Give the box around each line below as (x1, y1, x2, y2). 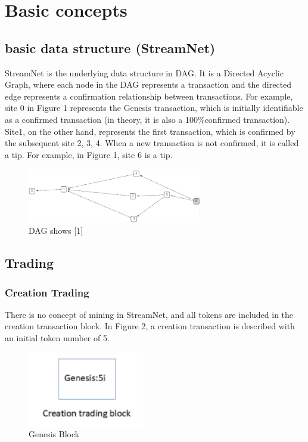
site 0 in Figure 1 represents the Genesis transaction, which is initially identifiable (5, 101, 303, 114)
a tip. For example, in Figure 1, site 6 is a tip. (5, 148, 173, 160)
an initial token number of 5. (5, 332, 110, 344)
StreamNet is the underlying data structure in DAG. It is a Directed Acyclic (5, 66, 284, 79)
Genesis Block (29, 428, 80, 440)
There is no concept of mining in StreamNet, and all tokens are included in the (5, 308, 294, 320)
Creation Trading (5, 285, 89, 299)
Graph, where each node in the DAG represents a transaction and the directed (5, 78, 292, 91)
